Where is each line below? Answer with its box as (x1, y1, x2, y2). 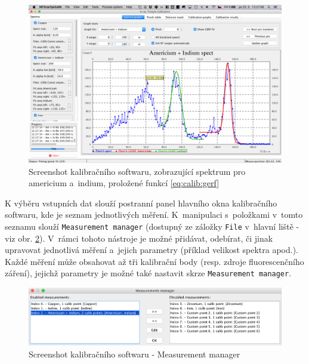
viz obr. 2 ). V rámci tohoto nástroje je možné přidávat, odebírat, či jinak (5, 232, 273, 244)
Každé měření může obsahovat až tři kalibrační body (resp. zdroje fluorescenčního (5, 255, 304, 267)
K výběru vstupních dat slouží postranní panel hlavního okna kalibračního (5, 196, 277, 209)
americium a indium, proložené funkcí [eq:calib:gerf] (29, 177, 220, 189)
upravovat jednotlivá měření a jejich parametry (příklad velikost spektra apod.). (5, 243, 298, 256)
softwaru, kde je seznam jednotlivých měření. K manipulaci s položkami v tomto (5, 208, 303, 221)
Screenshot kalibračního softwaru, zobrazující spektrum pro (29, 165, 246, 177)
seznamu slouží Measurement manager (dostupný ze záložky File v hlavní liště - (5, 220, 299, 232)
